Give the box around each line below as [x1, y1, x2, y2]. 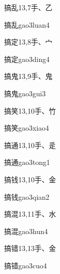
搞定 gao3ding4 [4, 53, 50, 64]
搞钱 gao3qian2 [4, 191, 50, 202]
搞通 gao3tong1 [4, 157, 50, 167]
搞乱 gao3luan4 [4, 19, 50, 30]
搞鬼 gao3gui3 [4, 88, 46, 98]
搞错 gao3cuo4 [4, 260, 47, 270]
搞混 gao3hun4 [4, 225, 48, 236]
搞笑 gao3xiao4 [4, 122, 49, 133]
